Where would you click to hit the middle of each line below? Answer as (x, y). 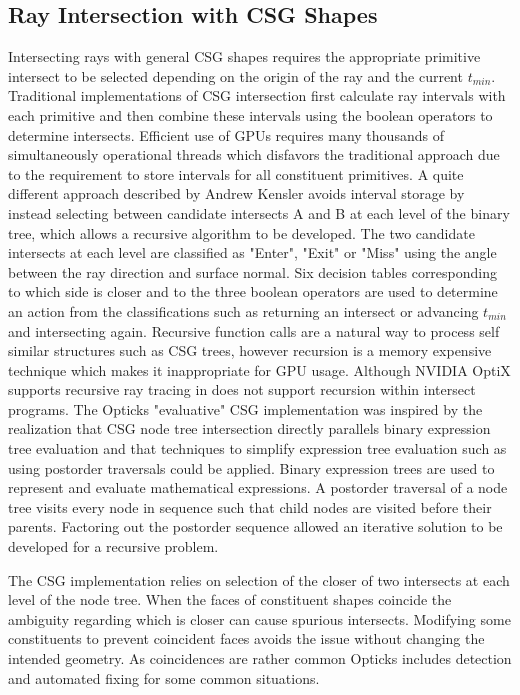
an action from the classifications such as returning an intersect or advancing (243, 310)
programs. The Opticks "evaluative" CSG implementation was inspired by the (245, 408)
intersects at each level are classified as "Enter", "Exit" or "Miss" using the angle (252, 252)
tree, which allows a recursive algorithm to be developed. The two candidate (241, 232)
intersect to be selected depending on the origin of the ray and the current (235, 75)
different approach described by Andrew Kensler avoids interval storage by (236, 193)
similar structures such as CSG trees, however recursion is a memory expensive (250, 350)
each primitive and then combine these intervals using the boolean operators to (250, 114)
